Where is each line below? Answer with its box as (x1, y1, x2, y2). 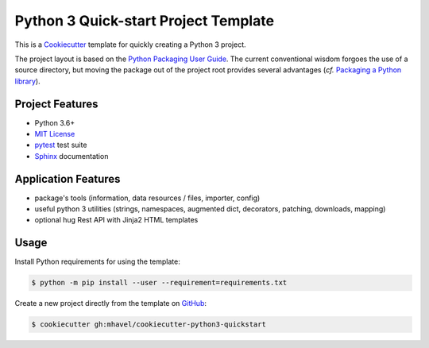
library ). (14, 76, 41, 86)
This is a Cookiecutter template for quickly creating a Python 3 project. (14, 40, 246, 49)
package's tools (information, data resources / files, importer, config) (34, 193, 261, 203)
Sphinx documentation (34, 151, 109, 160)
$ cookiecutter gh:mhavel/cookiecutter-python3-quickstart (31, 320, 266, 329)
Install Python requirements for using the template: (14, 257, 180, 266)
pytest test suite (34, 140, 87, 150)
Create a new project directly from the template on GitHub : (14, 299, 207, 308)
